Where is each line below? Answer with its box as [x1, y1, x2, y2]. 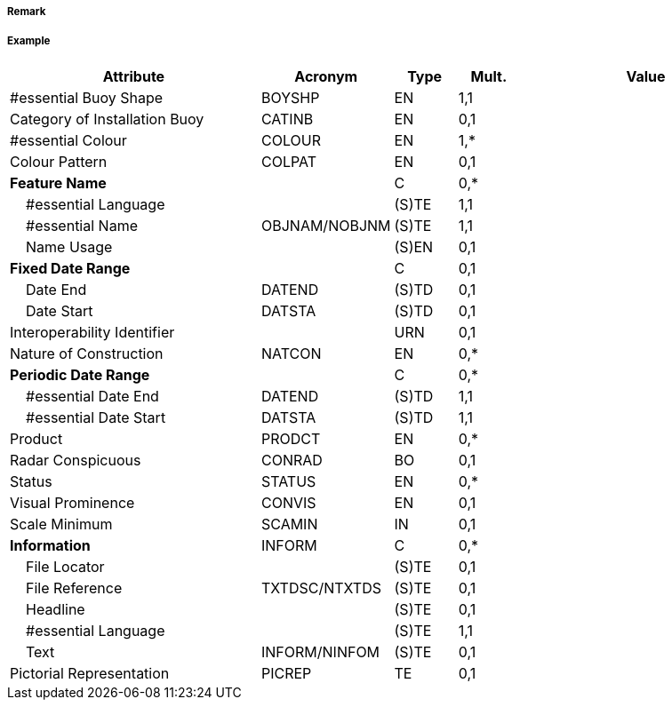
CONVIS [260, 493, 316, 512]
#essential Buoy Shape [10, 88, 164, 107]
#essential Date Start [26, 408, 166, 426]
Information [10, 536, 91, 554]
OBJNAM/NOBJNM [260, 216, 391, 234]
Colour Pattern [10, 152, 108, 171]
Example [7, 35, 51, 48]
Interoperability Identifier [10, 322, 175, 341]
